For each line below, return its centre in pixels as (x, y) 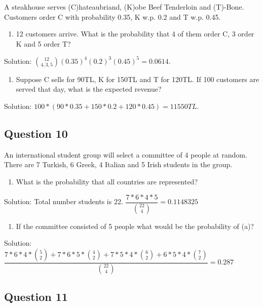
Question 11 (36, 296)
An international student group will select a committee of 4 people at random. (126, 154)
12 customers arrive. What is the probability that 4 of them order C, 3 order (135, 34)
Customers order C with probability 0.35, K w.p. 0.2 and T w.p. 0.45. (112, 16)
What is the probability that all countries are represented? (107, 182)
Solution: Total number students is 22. (64, 201)
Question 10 (36, 133)
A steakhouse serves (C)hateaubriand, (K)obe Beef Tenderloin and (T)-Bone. (124, 7)
